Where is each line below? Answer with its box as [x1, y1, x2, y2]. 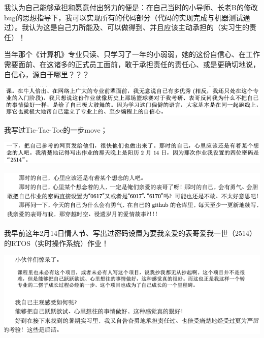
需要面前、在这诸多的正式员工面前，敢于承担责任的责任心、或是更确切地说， [4, 58, 260, 69]
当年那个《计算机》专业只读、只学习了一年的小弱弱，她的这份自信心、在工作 [4, 49, 260, 59]
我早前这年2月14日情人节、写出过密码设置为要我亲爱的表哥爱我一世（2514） [4, 227, 256, 238]
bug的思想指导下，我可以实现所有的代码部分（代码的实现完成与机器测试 [4, 12, 243, 22]
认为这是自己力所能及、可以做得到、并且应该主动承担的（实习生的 [28, 22, 249, 33]
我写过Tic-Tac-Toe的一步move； [4, 124, 108, 135]
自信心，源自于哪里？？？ [4, 69, 89, 79]
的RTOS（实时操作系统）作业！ [4, 237, 109, 248]
